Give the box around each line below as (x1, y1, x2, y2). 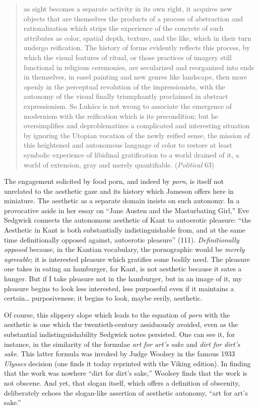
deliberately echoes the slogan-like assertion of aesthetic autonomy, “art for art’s (4, 387, 248, 398)
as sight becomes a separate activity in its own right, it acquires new (23, 3, 232, 13)
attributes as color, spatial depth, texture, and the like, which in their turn (23, 32, 252, 43)
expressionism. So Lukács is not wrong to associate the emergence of (23, 100, 232, 111)
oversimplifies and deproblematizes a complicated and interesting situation (23, 120, 250, 131)
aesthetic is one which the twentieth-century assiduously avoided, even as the (4, 319, 238, 329)
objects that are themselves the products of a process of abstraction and (23, 13, 243, 23)
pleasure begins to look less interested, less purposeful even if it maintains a (4, 283, 234, 293)
